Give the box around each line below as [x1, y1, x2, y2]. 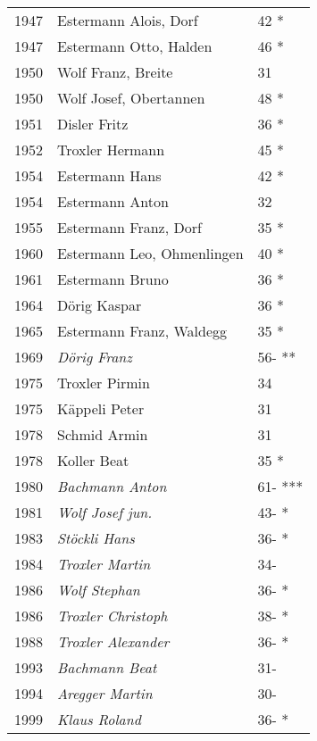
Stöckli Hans [57, 528, 135, 548]
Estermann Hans [57, 165, 162, 186]
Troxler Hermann [57, 139, 165, 160]
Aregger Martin [57, 683, 153, 704]
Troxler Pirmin [57, 372, 150, 393]
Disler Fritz [57, 113, 129, 134]
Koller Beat [57, 450, 129, 470]
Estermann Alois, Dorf [57, 10, 198, 30]
